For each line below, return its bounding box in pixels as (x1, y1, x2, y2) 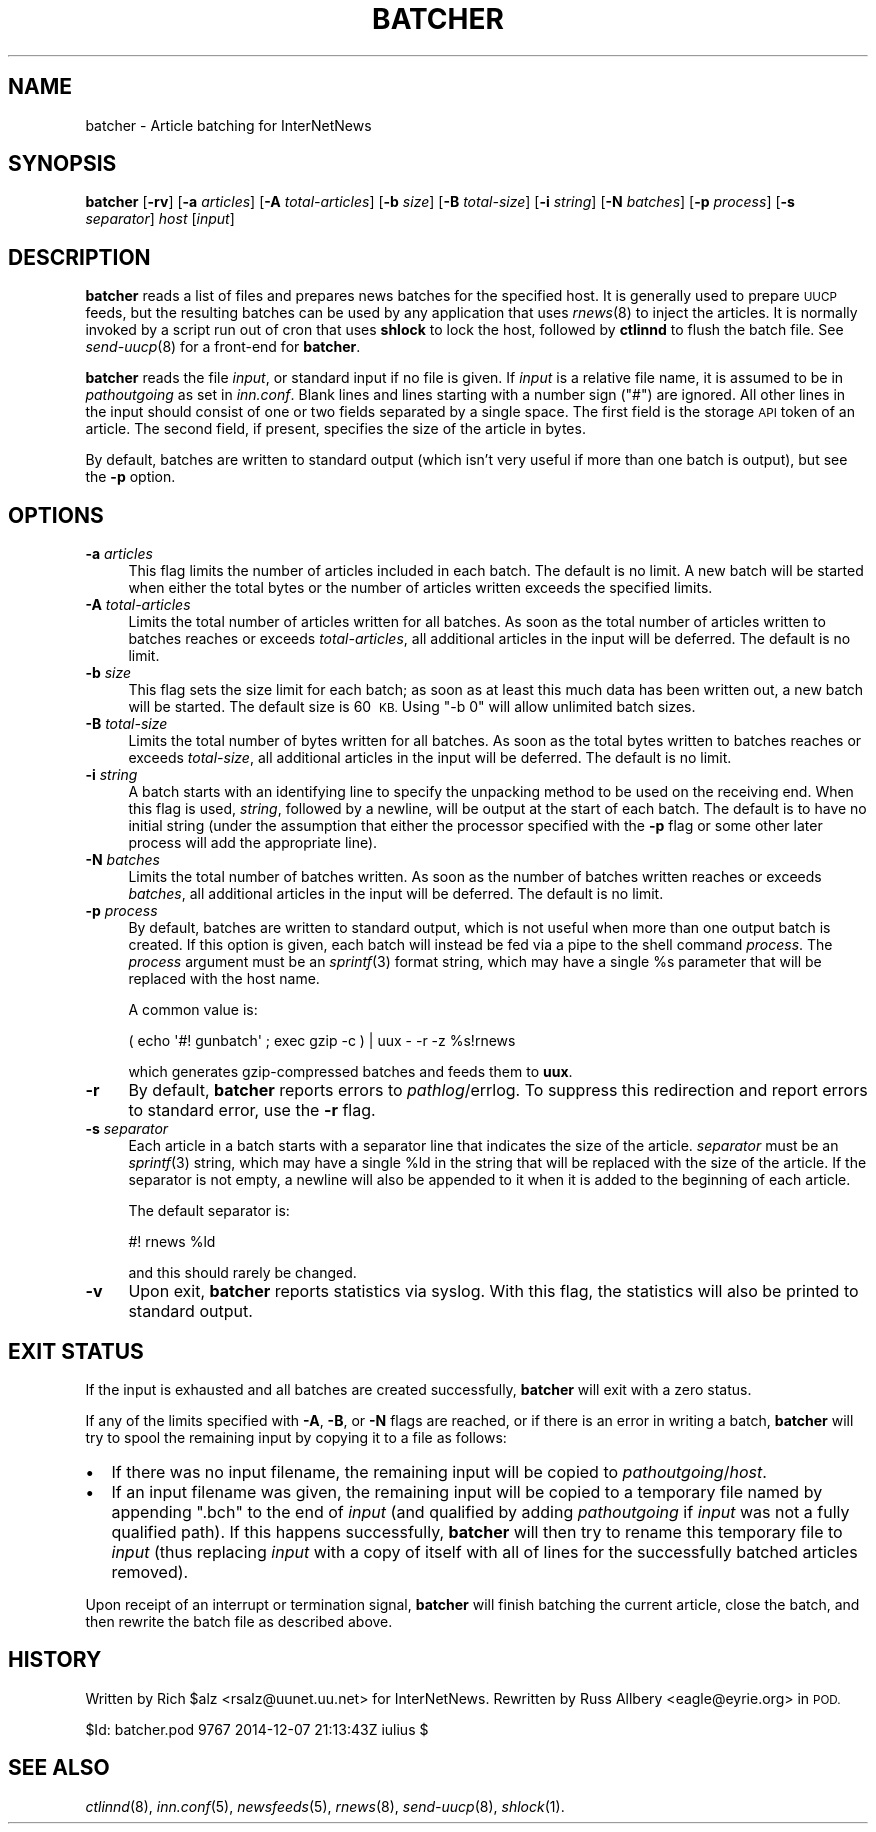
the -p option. (85, 468, 176, 486)
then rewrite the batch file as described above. (85, 1612, 393, 1630)
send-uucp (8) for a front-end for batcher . (85, 338, 361, 356)
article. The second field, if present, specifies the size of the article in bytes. (85, 420, 586, 438)
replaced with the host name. (128, 970, 320, 988)
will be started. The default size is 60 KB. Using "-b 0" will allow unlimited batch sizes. (128, 698, 696, 716)
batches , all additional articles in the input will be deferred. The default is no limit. (128, 885, 664, 903)
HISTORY (8, 1647, 102, 1673)
